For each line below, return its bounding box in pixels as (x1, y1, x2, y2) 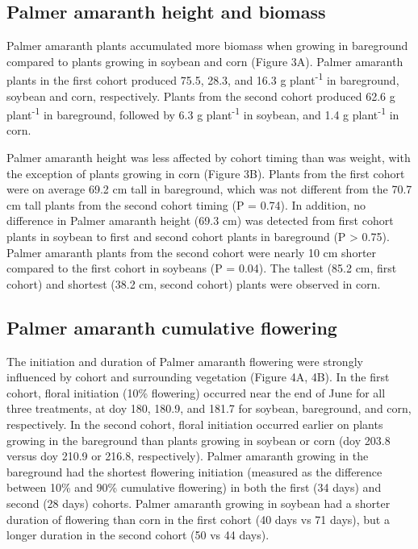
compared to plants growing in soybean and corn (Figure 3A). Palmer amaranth (6, 52, 403, 69)
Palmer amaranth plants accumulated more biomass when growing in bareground (6, 37, 408, 54)
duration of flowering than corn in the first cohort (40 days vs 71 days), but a (6, 510, 390, 527)
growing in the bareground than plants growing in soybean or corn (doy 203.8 (6, 431, 391, 448)
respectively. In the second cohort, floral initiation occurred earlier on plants (6, 416, 383, 432)
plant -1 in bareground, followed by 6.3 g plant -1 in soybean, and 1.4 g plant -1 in (6, 104, 399, 123)
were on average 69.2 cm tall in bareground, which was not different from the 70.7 (6, 181, 412, 198)
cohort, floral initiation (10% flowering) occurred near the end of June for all (6, 384, 386, 401)
